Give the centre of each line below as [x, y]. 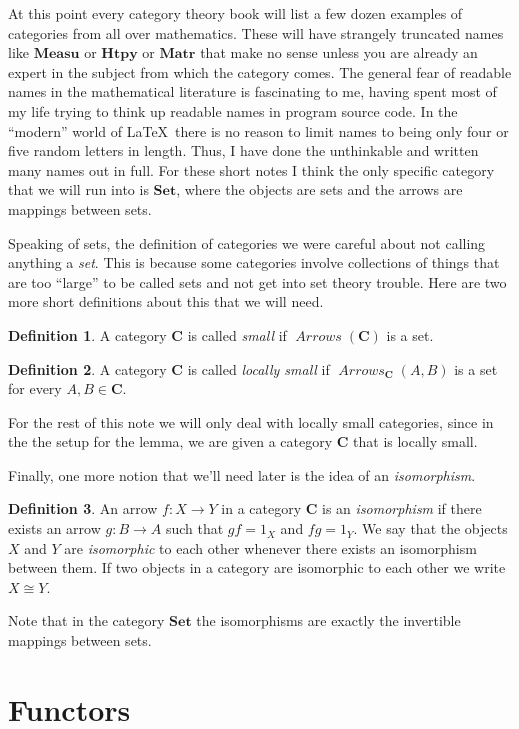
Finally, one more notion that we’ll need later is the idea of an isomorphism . [242, 474]
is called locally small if [258, 368]
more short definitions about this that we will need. [166, 301]
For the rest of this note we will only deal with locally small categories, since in [251, 421]
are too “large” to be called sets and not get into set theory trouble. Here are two [257, 281]
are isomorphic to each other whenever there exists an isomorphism [270, 547]
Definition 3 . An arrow [83, 508]
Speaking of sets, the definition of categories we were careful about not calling [247, 242]
